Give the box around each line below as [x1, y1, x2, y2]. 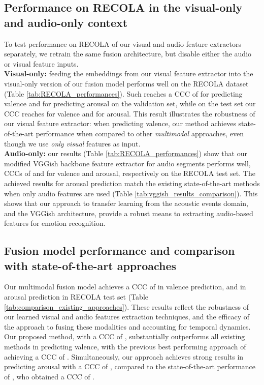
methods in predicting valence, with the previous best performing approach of [4, 341, 246, 352]
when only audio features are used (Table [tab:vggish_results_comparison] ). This [4, 188, 258, 198]
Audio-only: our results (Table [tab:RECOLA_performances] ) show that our [4, 148, 247, 159]
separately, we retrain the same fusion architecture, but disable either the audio [4, 48, 252, 59]
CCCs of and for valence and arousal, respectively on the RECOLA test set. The [4, 168, 255, 179]
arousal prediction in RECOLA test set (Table [4, 291, 149, 302]
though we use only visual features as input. [4, 138, 141, 149]
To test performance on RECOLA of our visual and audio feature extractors [4, 38, 241, 49]
